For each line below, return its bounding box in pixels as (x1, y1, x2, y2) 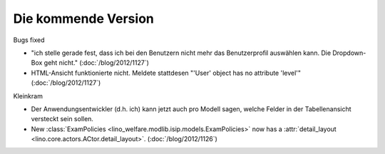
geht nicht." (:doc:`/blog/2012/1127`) (43, 58, 150, 67)
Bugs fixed (13, 36, 45, 44)
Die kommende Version (13, 11, 155, 26)
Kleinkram (13, 91, 43, 100)
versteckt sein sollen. (31, 115, 94, 123)
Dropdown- (332, 48, 366, 57)
